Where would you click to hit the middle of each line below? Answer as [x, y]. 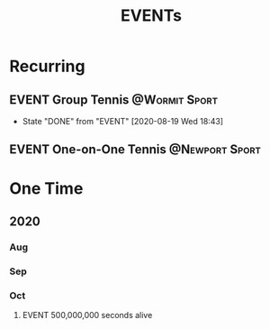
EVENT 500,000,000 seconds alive [87, 315]
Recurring [47, 66]
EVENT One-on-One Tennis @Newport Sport [135, 150]
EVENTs [151, 16]
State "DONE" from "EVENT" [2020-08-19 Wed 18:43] [122, 121]
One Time [46, 188]
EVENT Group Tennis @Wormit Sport [114, 100]
